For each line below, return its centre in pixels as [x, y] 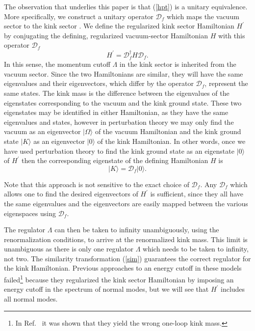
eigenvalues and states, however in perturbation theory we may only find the [119, 122]
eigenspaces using [30, 213]
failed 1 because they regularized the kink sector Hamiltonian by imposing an [119, 279]
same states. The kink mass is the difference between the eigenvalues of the [117, 93]
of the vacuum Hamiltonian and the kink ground [168, 131]
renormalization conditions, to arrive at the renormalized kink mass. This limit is [126, 239]
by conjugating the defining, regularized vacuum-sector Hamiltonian [106, 35]
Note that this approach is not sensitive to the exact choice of [97, 184]
